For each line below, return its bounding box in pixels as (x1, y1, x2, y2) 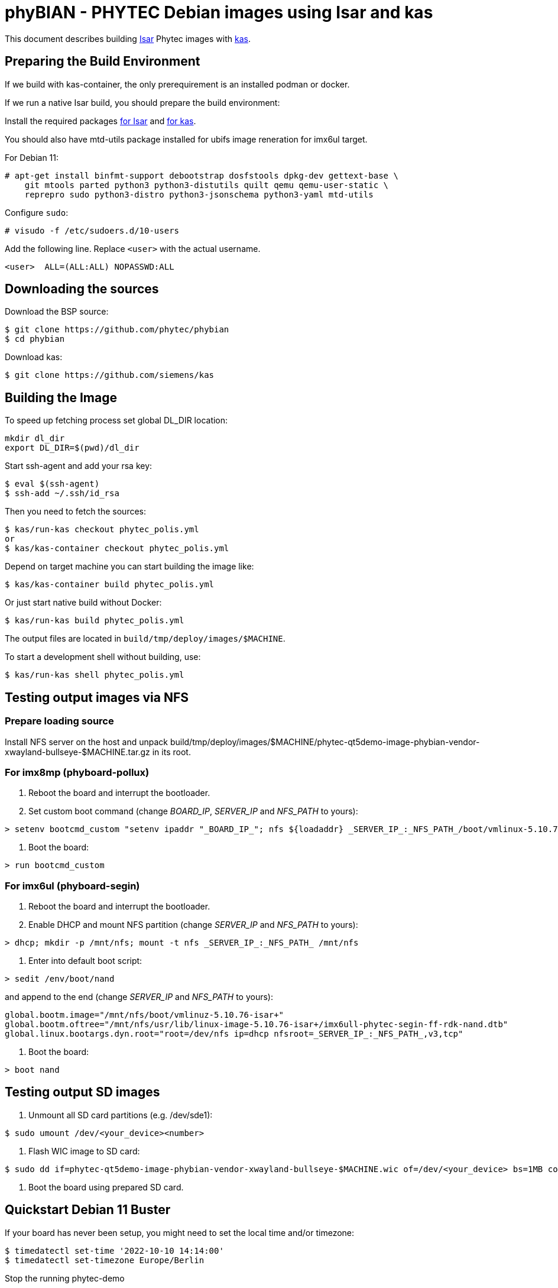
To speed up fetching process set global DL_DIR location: (5, 415, 228, 426)
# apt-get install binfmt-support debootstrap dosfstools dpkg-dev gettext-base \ (5, 170, 398, 180)
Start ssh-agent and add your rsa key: (5, 461, 153, 471)
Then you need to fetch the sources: (5, 506, 147, 517)
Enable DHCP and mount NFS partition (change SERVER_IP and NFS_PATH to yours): (28, 920, 358, 930)
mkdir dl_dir (5, 433, 65, 444)
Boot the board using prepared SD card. (28, 1182, 184, 1192)
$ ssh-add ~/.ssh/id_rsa (5, 488, 119, 499)
